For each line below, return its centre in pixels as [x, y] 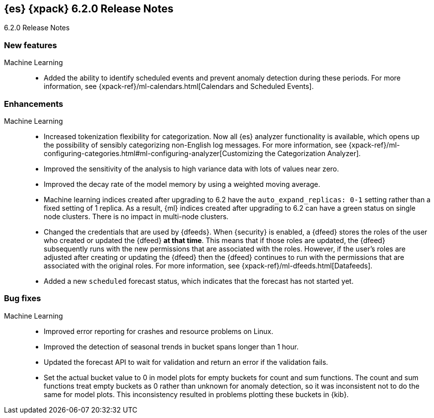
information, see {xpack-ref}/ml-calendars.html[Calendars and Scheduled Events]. [179, 86]
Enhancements [34, 104]
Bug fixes [23, 298]
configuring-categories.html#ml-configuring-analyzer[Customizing [153, 153]
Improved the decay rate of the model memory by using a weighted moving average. [182, 184]
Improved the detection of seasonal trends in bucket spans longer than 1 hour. [171, 346]
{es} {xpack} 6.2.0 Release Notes [89, 9]
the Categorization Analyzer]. [313, 153]
